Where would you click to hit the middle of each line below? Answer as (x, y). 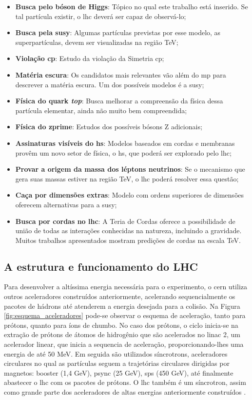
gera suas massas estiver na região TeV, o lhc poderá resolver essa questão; (127, 178)
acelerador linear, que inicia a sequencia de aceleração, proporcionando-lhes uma (124, 344)
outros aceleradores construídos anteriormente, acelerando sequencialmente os (120, 296)
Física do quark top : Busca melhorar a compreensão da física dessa (119, 101)
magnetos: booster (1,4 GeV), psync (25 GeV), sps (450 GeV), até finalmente (119, 372)
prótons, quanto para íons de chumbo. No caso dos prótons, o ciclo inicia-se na (121, 325)
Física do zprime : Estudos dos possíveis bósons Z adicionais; (109, 127)
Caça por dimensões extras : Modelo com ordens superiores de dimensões (130, 195)
